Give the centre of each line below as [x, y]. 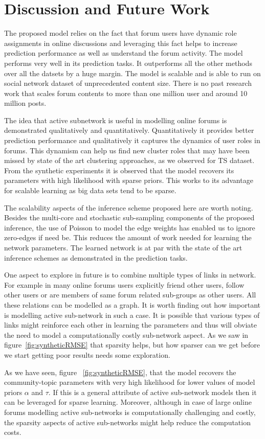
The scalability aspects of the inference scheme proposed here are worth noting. [129, 207]
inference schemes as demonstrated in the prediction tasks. [96, 257]
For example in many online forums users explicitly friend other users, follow [124, 284]
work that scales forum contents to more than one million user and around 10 [126, 93]
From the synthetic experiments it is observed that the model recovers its [119, 170]
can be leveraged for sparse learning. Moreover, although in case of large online [128, 402]
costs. [13, 432]
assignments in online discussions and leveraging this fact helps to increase [121, 43]
